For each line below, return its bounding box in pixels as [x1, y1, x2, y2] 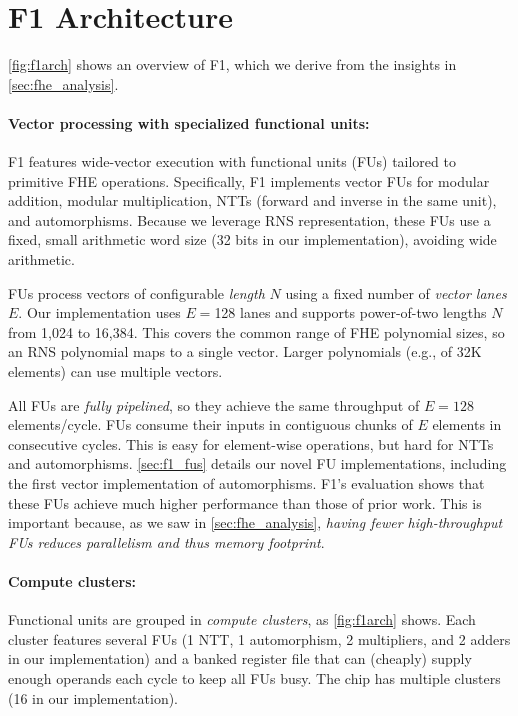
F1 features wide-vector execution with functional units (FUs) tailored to [8, 151, 456, 172]
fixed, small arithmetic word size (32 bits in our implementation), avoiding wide [8, 229, 497, 250]
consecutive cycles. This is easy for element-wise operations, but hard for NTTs [8, 433, 494, 454]
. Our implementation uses [18, 302, 181, 323]
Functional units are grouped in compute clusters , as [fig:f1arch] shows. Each [8, 609, 476, 630]
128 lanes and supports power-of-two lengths [214, 302, 487, 323]
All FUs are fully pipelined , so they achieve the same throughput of [8, 394, 420, 415]
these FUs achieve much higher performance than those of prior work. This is [8, 492, 482, 513]
